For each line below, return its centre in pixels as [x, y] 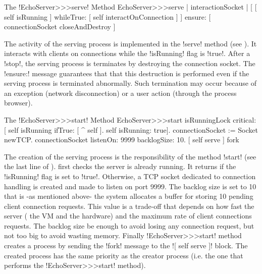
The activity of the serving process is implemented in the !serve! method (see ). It [130, 43]
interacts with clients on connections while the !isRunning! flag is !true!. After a [127, 53]
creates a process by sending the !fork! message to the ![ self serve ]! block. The [126, 245]
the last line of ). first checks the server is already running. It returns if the [120, 166]
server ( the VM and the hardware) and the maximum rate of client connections [128, 216]
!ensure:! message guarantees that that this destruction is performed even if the [127, 73]
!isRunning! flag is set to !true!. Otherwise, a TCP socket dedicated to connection [130, 176]
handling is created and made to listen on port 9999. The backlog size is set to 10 [130, 186]
